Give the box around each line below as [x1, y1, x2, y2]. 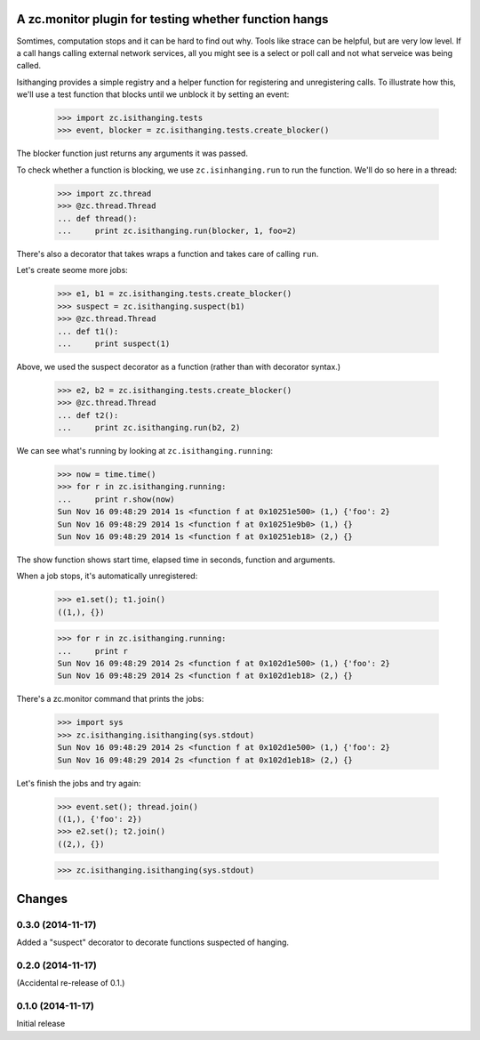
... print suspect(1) [57, 338, 171, 349]
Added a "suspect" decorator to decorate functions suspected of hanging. [16, 937, 289, 947]
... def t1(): [57, 326, 119, 336]
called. [16, 60, 42, 71]
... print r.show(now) [57, 494, 175, 504]
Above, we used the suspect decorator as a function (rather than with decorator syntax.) [16, 361, 341, 372]
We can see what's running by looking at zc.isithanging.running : [16, 446, 274, 456]
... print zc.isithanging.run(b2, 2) [57, 423, 241, 433]
